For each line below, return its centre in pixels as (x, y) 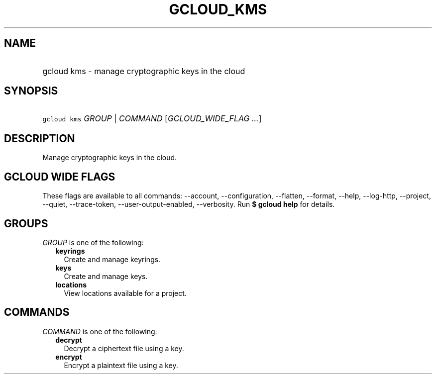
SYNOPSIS (31, 91)
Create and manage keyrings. (112, 259)
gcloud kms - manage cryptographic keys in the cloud (144, 71)
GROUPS (26, 223)
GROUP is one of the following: (93, 242)
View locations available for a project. (125, 293)
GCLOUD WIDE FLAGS (60, 177)
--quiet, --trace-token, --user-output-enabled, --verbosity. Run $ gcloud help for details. (189, 204)
